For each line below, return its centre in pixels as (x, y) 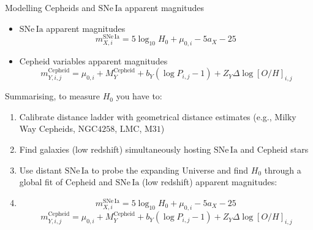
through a (283, 170)
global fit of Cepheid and (66, 182)
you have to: (139, 96)
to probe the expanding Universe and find (170, 170)
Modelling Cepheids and (50, 7)
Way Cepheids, (47, 128)
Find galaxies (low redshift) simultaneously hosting (115, 149)
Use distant (41, 170)
